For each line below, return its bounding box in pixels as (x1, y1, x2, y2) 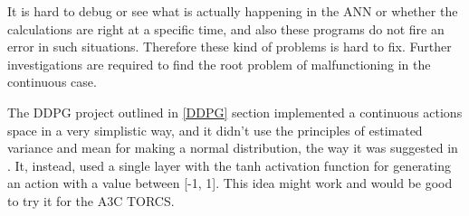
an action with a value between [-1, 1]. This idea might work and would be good (7, 174, 453, 193)
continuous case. (7, 72, 97, 91)
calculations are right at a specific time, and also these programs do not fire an (7, 19, 445, 38)
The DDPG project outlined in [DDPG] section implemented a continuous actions (7, 102, 463, 121)
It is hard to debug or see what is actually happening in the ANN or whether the (7, 2, 458, 20)
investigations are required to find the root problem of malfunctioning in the (7, 54, 431, 73)
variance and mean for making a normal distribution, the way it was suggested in (7, 138, 458, 157)
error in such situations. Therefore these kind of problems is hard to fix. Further (7, 37, 452, 56)
